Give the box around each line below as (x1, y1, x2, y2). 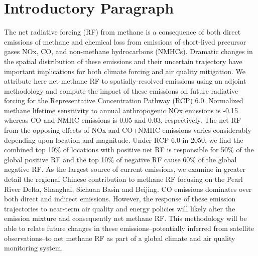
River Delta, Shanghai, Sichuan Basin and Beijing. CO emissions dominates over (4, 183, 252, 194)
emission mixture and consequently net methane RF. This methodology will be (4, 213, 247, 223)
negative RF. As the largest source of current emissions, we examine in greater (4, 164, 245, 174)
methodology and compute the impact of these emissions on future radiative (4, 85, 238, 96)
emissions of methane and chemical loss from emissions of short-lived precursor (4, 36, 246, 47)
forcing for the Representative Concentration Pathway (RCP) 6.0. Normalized (4, 95, 243, 106)
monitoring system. (4, 242, 63, 253)
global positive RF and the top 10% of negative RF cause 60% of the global (4, 154, 237, 164)
